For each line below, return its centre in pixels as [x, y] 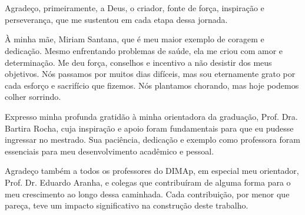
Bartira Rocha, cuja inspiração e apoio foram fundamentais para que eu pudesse [149, 128]
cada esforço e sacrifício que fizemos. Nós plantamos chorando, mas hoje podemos [152, 85]
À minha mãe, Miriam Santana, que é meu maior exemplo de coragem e [135, 39]
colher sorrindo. [33, 97]
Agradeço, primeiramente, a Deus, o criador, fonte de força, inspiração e [135, 8]
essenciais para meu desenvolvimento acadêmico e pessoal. [110, 151]
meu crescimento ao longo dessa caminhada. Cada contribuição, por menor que [147, 194]
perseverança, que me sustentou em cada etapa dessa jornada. [116, 19]
